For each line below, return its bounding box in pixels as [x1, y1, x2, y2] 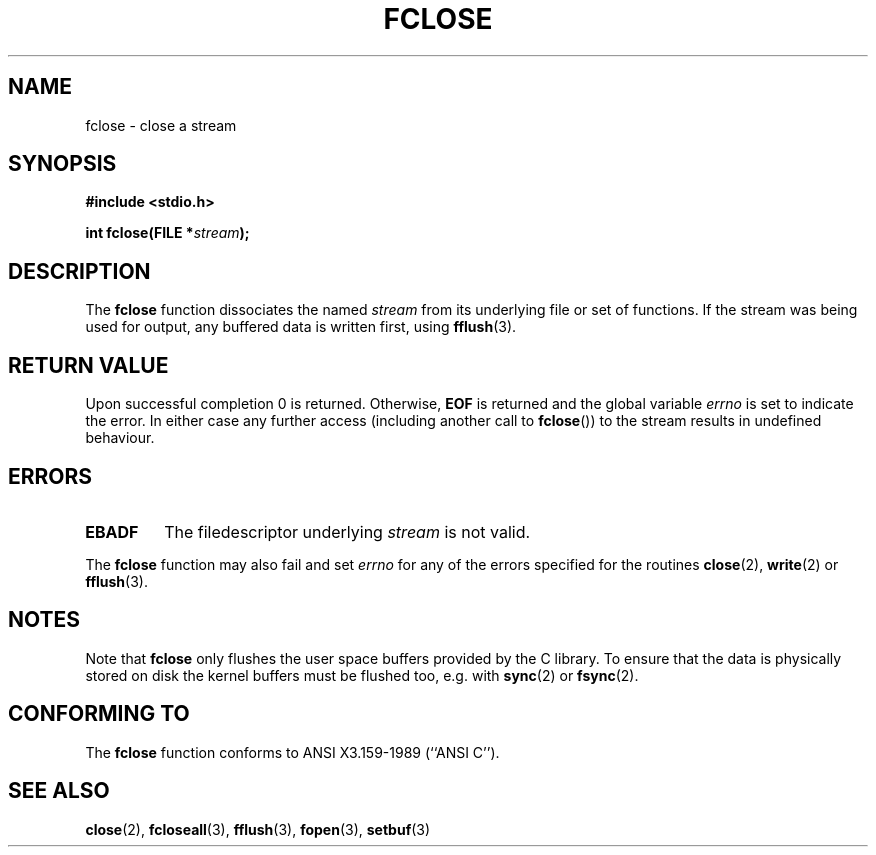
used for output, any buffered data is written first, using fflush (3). [85, 318, 517, 336]
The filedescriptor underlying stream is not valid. [164, 521, 531, 542]
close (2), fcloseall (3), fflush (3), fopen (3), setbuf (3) [85, 820, 431, 838]
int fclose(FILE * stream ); [85, 224, 250, 242]
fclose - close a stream [85, 116, 237, 134]
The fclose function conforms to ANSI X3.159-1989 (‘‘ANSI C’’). [85, 743, 500, 761]
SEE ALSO [8, 778, 110, 804]
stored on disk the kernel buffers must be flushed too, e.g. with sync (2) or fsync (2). [85, 666, 639, 684]
